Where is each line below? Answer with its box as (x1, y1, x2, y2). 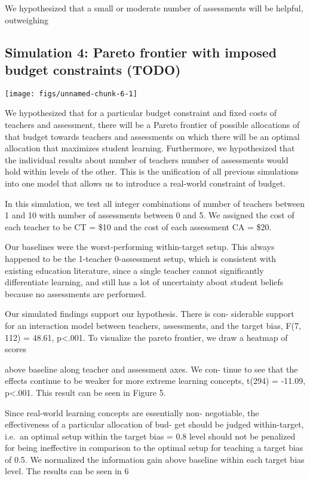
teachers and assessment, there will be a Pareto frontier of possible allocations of (5, 118, 300, 131)
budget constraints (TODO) (5, 60, 181, 78)
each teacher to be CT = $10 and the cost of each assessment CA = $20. (5, 220, 272, 233)
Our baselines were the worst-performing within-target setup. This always (5, 240, 275, 253)
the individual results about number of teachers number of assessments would (5, 153, 288, 166)
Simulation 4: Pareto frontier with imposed (5, 42, 277, 61)
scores (5, 343, 26, 355)
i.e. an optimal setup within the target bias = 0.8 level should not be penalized (5, 429, 296, 442)
